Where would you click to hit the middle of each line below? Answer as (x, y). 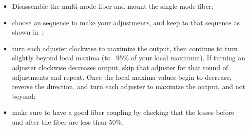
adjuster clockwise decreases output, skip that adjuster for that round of (120, 67)
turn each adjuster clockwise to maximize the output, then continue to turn (125, 48)
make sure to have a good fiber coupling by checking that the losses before (123, 112)
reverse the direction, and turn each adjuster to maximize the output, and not (129, 86)
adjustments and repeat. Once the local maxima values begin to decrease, (122, 77)
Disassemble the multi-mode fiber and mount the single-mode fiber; (113, 6)
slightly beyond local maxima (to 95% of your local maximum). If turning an (128, 58)
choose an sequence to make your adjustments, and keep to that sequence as (126, 22)
